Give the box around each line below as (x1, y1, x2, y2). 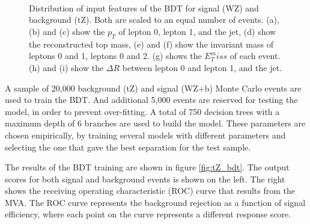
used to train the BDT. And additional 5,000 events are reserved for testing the (5, 93, 298, 106)
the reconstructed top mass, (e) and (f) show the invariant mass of (29, 37, 273, 50)
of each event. (229, 49, 281, 62)
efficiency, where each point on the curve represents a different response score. (5, 208, 291, 220)
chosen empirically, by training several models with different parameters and (5, 128, 286, 141)
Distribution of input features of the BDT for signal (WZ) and (29, 1, 259, 14)
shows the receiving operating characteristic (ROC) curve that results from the (5, 184, 296, 197)
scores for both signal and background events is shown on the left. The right (5, 172, 285, 185)
